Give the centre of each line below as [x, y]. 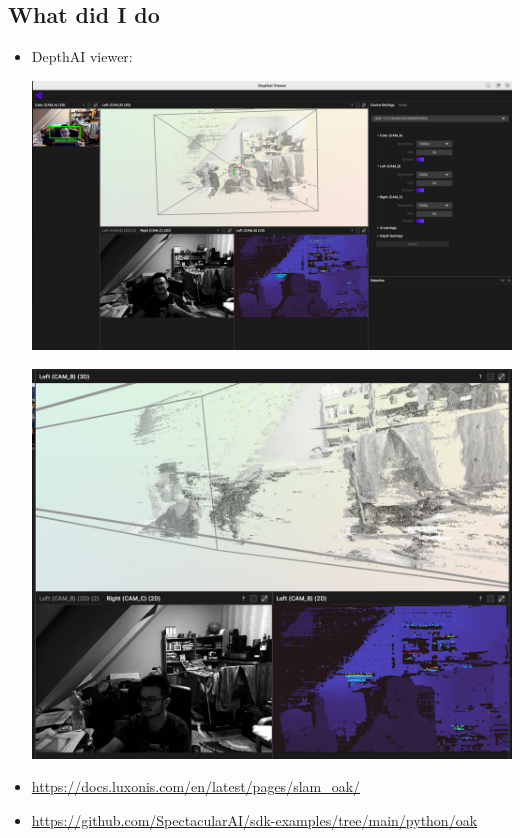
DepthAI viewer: [82, 56]
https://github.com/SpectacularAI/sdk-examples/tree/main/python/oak [254, 819]
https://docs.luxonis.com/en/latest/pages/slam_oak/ [196, 786]
